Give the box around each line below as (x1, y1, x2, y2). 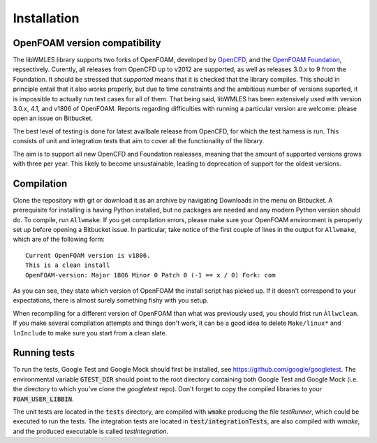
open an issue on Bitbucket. (13, 114, 94, 122)
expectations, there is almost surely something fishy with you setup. (13, 296, 209, 305)
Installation (13, 10, 80, 26)
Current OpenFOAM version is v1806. (25, 252, 151, 259)
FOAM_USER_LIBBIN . (13, 395, 74, 403)
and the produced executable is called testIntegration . (13, 427, 169, 435)
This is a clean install (25, 261, 110, 269)
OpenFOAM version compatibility (13, 37, 162, 49)
